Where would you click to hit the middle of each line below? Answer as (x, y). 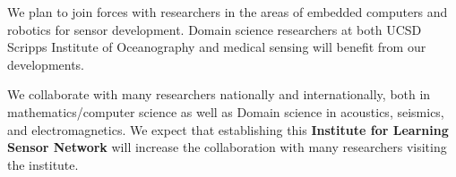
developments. (46, 64)
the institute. (43, 164)
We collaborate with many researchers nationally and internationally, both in (219, 94)
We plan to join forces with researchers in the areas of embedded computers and (228, 12)
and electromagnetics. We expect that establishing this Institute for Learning (228, 129)
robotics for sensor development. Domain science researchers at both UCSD (215, 29)
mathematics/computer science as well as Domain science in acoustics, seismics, (226, 111)
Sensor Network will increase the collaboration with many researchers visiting (227, 147)
